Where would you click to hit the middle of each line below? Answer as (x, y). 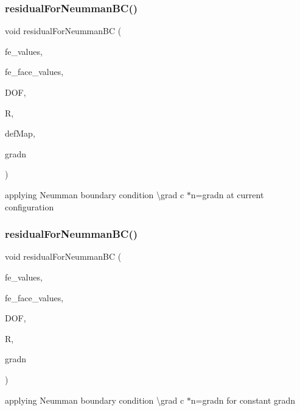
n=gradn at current (227, 194)
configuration (30, 206)
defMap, (20, 133)
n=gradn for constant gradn (243, 400)
